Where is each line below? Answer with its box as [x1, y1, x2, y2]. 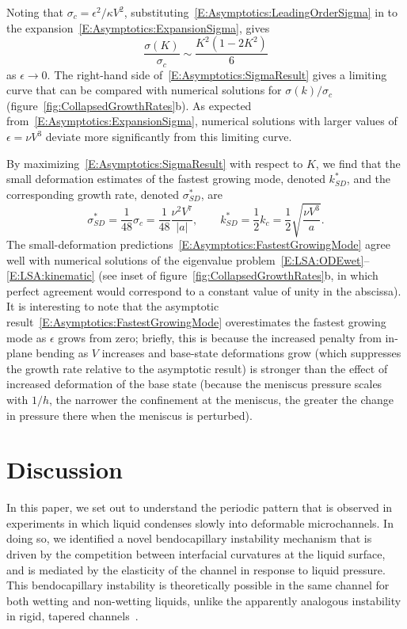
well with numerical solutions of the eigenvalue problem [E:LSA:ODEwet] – [6, 251, 370, 268]
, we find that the [315, 154, 401, 171]
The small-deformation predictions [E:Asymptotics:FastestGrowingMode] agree [6, 235, 390, 252]
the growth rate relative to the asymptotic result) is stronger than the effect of [6, 360, 388, 376]
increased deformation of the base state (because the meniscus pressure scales [6, 375, 382, 392]
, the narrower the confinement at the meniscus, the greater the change [48, 391, 394, 407]
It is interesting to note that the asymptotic [6, 298, 219, 314]
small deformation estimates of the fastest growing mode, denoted [6, 170, 325, 187]
